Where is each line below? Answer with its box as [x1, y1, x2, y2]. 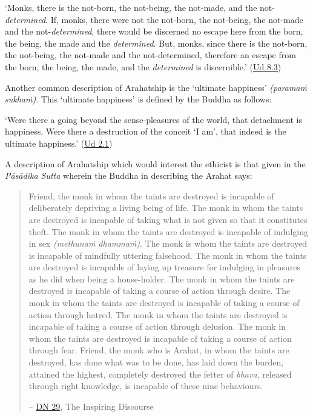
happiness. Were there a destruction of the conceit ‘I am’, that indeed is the [5, 125, 286, 138]
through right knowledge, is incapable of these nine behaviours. [28, 379, 263, 392]
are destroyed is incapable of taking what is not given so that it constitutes [28, 213, 308, 225]
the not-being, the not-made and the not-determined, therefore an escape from [5, 48, 296, 61]
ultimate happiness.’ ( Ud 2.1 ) [5, 136, 113, 149]
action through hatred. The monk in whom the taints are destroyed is [28, 308, 288, 321]
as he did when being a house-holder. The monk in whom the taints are [28, 272, 295, 285]
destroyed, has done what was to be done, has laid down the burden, [28, 356, 284, 369]
